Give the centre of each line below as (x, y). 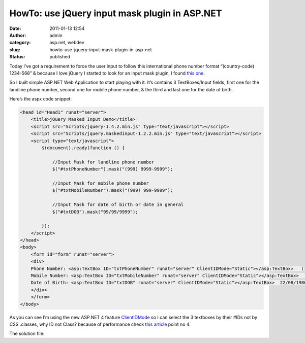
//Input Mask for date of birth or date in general (118, 205)
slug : (15, 49)
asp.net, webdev (67, 43)
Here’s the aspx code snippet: (41, 99)
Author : (18, 35)
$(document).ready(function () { (83, 148)
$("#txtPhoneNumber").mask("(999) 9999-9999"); (113, 169)
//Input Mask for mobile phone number (101, 183)
